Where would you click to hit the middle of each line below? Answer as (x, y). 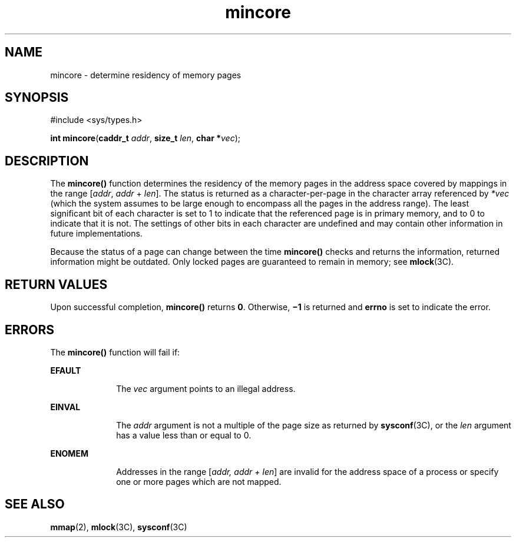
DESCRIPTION (47, 161)
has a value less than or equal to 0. (184, 435)
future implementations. (96, 234)
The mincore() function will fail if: (115, 352)
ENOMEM (69, 453)
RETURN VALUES (56, 284)
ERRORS (30, 330)
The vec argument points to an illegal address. (206, 388)
